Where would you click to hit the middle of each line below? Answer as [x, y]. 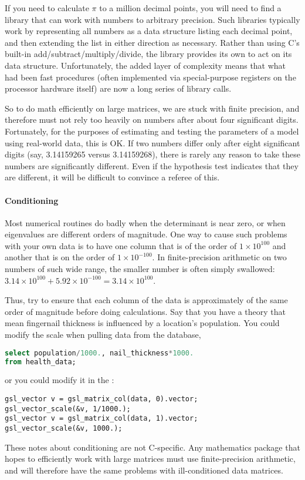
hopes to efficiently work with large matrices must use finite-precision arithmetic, [150, 459]
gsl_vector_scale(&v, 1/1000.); [68, 409]
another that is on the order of [60, 257]
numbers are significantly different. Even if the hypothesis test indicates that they [152, 165]
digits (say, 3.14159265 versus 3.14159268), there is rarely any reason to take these [152, 154]
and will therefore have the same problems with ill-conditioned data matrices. [144, 470]
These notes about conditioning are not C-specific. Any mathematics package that [152, 447]
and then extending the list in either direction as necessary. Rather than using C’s [152, 42]
